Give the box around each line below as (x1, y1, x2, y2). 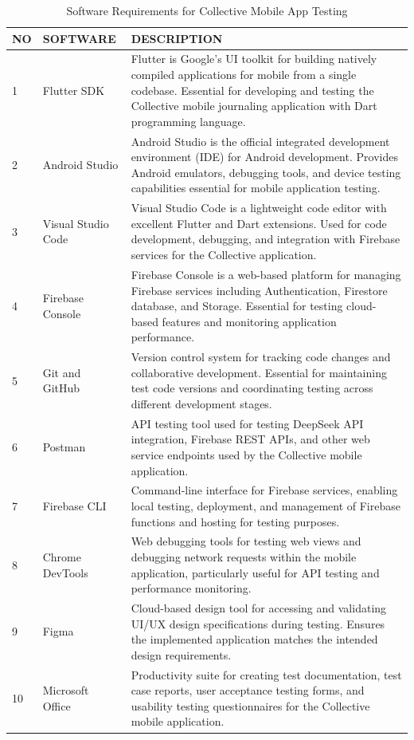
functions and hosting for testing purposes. (131, 513, 340, 529)
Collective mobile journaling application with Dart (131, 97, 377, 114)
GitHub (42, 380, 80, 396)
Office (42, 697, 71, 714)
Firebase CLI (42, 497, 107, 514)
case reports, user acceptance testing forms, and (131, 682, 365, 699)
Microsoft (42, 682, 89, 699)
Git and (42, 364, 81, 380)
